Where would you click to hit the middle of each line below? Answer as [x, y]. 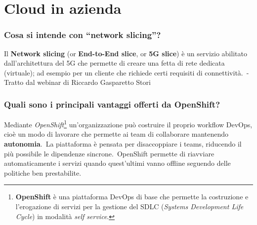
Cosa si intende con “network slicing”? [83, 35]
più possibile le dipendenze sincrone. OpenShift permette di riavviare [109, 153]
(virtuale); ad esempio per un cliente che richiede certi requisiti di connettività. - [127, 72]
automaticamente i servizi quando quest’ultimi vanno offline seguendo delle [117, 163]
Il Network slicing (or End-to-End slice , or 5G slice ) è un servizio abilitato [126, 53]
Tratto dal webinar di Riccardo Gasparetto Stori [77, 82]
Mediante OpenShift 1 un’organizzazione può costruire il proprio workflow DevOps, [128, 124]
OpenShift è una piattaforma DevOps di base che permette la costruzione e [132, 197]
